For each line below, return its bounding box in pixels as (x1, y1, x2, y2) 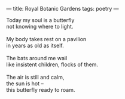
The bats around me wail (6, 55, 68, 61)
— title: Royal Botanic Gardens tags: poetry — (6, 5, 119, 12)
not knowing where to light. (6, 23, 74, 30)
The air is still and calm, (6, 74, 65, 81)
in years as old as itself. (6, 42, 64, 49)
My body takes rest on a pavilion (6, 36, 87, 42)
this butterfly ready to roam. (6, 86, 75, 93)
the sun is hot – (6, 80, 44, 87)
